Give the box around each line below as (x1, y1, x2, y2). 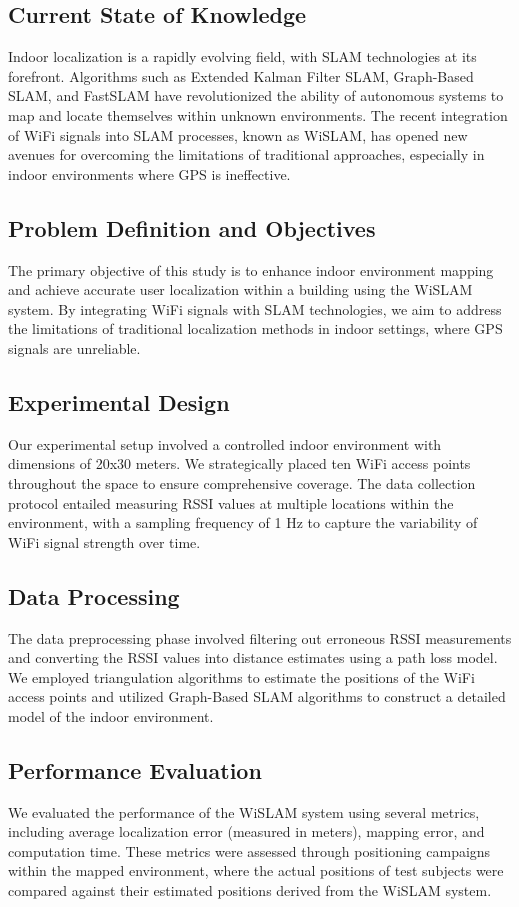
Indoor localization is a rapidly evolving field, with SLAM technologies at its (8, 46, 477, 67)
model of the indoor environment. (8, 705, 214, 726)
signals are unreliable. (8, 337, 141, 358)
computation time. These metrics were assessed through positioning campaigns (8, 840, 491, 861)
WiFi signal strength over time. (8, 531, 201, 552)
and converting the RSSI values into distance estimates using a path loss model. (8, 647, 498, 668)
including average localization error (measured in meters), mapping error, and (8, 821, 485, 842)
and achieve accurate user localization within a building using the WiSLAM (8, 279, 473, 300)
